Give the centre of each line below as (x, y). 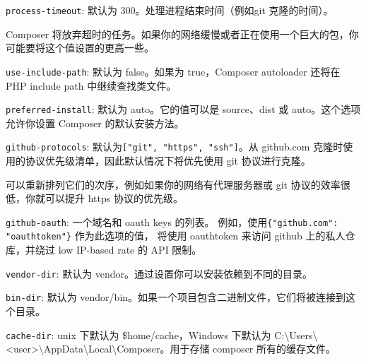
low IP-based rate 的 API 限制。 (130, 250)
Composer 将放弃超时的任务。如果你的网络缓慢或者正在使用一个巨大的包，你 (182, 34)
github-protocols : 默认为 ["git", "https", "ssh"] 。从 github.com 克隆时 (175, 147)
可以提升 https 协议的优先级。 (114, 198)
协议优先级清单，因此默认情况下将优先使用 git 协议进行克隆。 (168, 160)
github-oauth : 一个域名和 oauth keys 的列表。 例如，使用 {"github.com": (172, 221)
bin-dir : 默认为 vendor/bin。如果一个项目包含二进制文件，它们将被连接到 (176, 297)
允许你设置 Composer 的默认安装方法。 (95, 123)
